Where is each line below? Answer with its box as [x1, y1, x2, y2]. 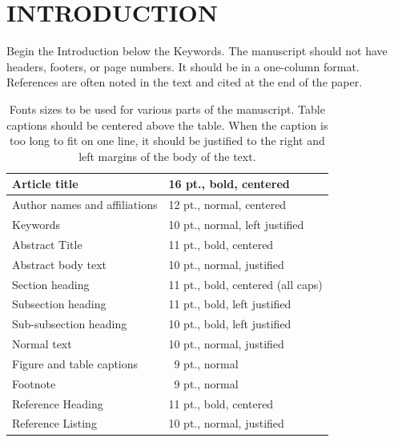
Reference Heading [12, 395, 103, 412]
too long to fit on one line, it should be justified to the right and [9, 132, 325, 149]
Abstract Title [12, 235, 82, 252]
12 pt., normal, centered [168, 196, 287, 213]
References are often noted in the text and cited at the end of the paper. [6, 74, 363, 90]
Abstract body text [12, 255, 107, 272]
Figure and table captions [12, 355, 139, 372]
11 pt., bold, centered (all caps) [168, 275, 323, 292]
